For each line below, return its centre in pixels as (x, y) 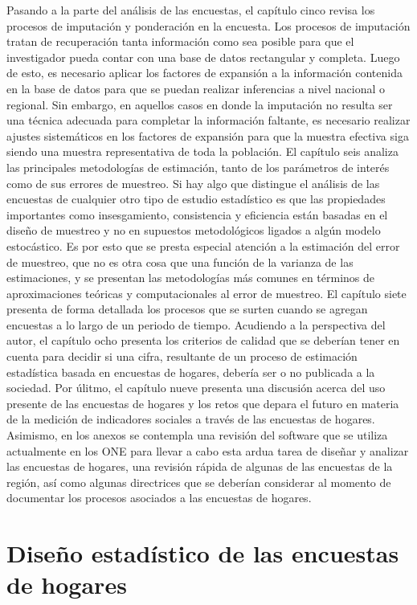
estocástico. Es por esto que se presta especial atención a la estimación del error (203, 245)
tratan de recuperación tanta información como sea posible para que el (180, 41)
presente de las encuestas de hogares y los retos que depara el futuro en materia (203, 403)
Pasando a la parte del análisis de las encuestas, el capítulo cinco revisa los (191, 10)
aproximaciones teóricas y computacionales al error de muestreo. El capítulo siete (206, 293)
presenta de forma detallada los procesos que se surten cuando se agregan (187, 309)
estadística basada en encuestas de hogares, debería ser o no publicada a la (191, 372)
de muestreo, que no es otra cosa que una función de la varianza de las (180, 262)
